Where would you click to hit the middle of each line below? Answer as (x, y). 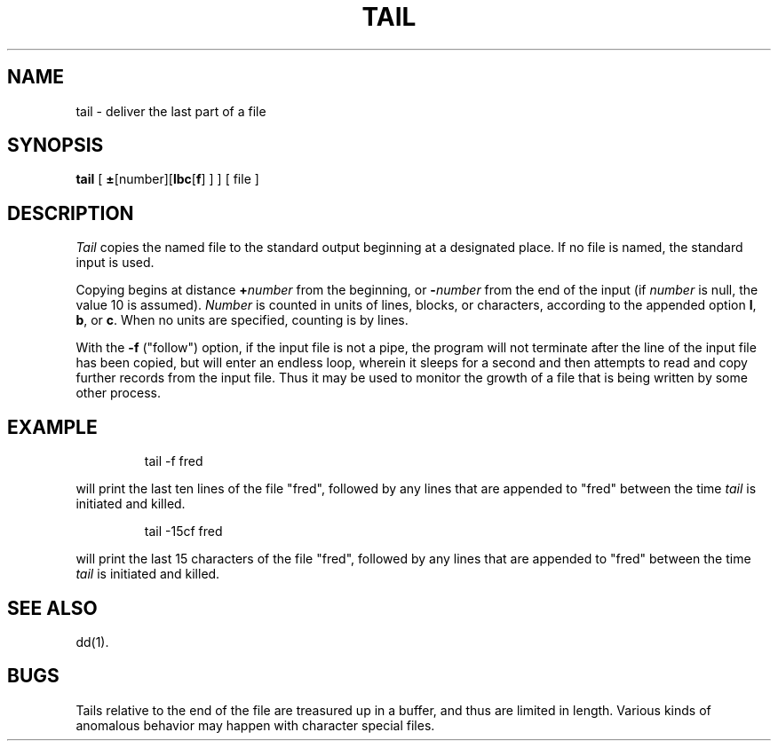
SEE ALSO (52, 608)
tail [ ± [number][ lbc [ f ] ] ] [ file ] (167, 179)
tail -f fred (174, 461)
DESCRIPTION (71, 213)
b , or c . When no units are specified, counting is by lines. (242, 320)
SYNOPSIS (56, 146)
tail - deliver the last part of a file (171, 111)
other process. (118, 393)
